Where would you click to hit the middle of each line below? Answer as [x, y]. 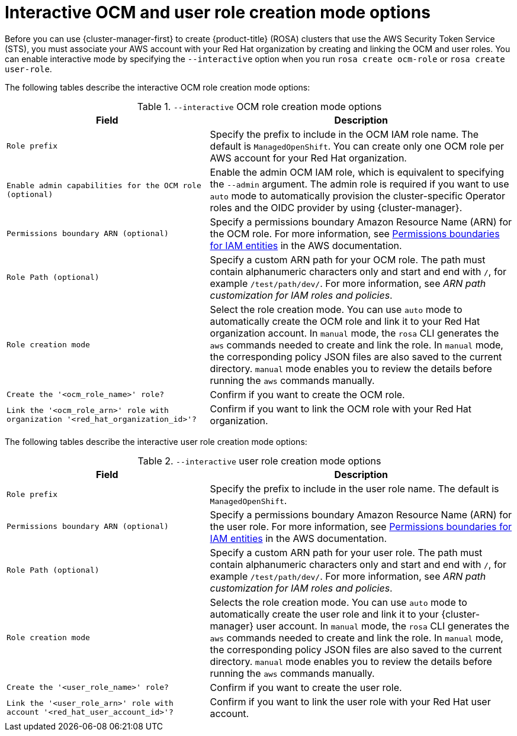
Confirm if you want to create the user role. [306, 687]
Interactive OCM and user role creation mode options [218, 12]
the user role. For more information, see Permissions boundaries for [361, 526]
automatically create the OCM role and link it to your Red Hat [345, 321]
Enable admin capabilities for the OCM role [104, 185]
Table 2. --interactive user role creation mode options [259, 461]
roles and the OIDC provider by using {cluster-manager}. [336, 207]
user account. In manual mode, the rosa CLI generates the [383, 626]
